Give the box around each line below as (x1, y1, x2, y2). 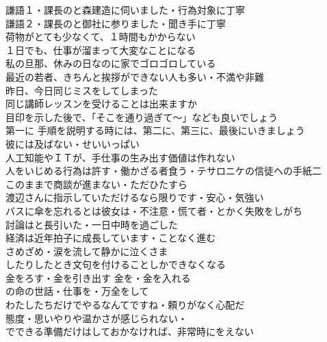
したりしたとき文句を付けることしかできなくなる (5, 257, 226, 272)
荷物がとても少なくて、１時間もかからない (5, 29, 196, 44)
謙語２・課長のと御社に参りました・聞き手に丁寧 (5, 16, 226, 30)
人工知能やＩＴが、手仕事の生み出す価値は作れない (5, 150, 235, 164)
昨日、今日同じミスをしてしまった (5, 83, 159, 97)
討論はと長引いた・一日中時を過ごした (5, 217, 178, 231)
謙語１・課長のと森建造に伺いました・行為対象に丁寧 (5, 3, 245, 16)
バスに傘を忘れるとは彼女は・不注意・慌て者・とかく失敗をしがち (5, 203, 302, 218)
